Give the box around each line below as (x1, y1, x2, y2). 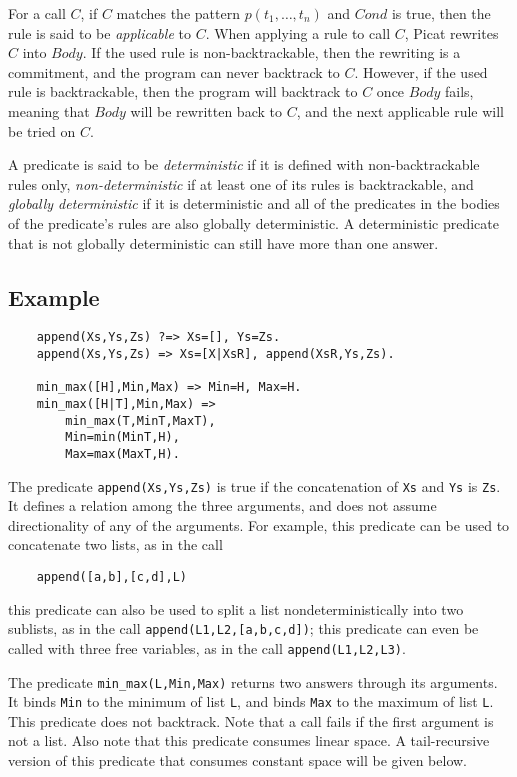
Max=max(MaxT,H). (65, 446, 180, 461)
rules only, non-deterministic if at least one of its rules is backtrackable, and (8, 173, 474, 194)
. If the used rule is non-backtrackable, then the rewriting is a (82, 42, 461, 63)
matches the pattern (116, 3, 240, 23)
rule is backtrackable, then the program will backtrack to (8, 81, 358, 102)
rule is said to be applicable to (8, 22, 191, 43)
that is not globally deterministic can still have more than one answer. (8, 232, 439, 253)
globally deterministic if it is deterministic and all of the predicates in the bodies (8, 193, 500, 214)
